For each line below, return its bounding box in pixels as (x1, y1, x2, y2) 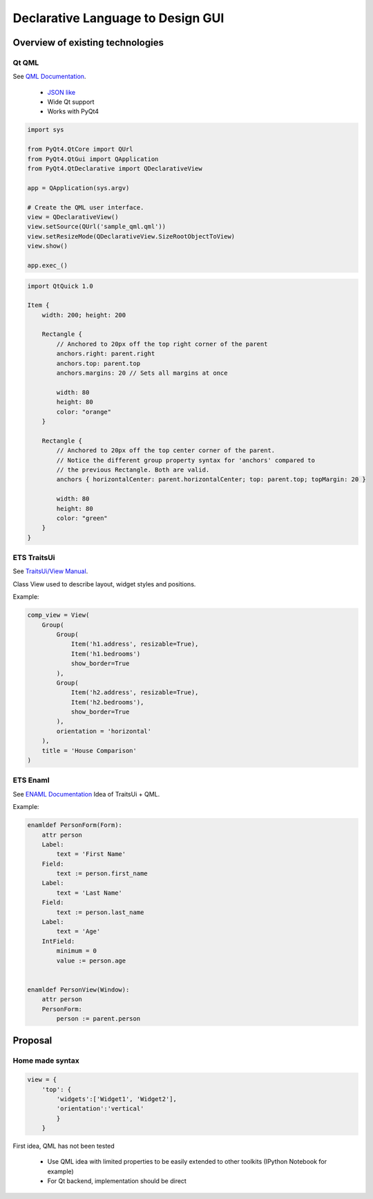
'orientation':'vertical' (56, 1105, 144, 1113)
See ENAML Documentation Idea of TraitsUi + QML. (12, 790, 160, 798)
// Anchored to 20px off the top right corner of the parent (56, 340, 268, 348)
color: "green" (56, 514, 108, 522)
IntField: (41, 937, 75, 945)
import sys (27, 126, 64, 134)
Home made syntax (12, 1056, 79, 1066)
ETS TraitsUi (12, 553, 55, 563)
